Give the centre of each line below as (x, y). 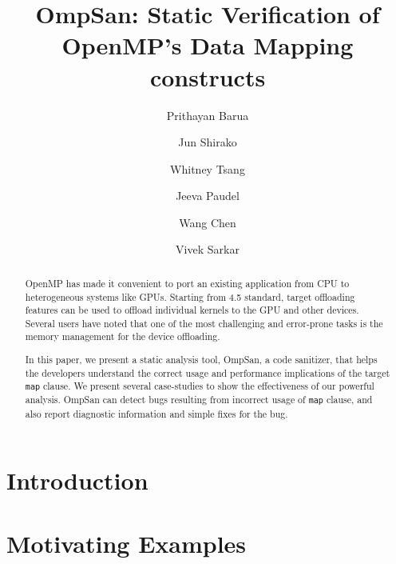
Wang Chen (208, 222)
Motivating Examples (127, 543)
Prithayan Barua (208, 115)
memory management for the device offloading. (123, 336)
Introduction (77, 480)
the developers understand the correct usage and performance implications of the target (208, 372)
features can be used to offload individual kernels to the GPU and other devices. (192, 310)
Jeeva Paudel (208, 196)
